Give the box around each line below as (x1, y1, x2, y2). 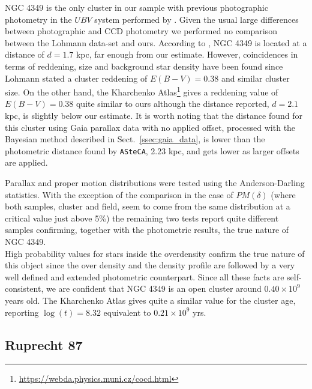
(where (271, 188, 296, 201)
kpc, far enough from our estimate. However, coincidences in (76, 48, 298, 61)
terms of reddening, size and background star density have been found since (5, 59, 283, 72)
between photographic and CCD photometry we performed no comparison (5, 25, 277, 37)
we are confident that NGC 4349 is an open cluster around (46, 282, 262, 295)
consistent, (5, 282, 44, 295)
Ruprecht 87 (5, 335, 83, 354)
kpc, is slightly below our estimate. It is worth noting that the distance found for (5, 109, 302, 121)
